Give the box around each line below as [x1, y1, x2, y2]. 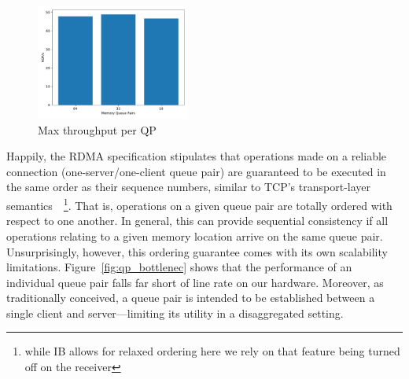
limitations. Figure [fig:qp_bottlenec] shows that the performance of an [6, 259, 352, 275]
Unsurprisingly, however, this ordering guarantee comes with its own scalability [6, 243, 388, 259]
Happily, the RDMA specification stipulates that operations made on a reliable [6, 148, 387, 164]
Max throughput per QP [38, 121, 157, 138]
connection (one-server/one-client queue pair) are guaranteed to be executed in [6, 163, 386, 179]
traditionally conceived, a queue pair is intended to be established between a [6, 289, 375, 306]
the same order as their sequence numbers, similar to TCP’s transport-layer [6, 178, 371, 195]
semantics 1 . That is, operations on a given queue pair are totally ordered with [6, 195, 392, 213]
